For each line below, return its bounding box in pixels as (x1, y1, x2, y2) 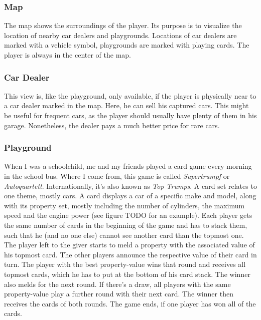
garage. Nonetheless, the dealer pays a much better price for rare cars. (4, 120, 220, 130)
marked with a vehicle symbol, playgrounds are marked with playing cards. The (4, 40, 249, 50)
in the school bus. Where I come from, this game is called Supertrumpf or (4, 171, 230, 181)
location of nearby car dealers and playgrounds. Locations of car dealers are (4, 30, 237, 40)
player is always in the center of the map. (4, 50, 131, 60)
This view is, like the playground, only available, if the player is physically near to (4, 90, 256, 101)
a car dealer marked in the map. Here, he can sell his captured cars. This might (4, 100, 249, 111)
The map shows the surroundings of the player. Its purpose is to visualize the (4, 20, 242, 31)
